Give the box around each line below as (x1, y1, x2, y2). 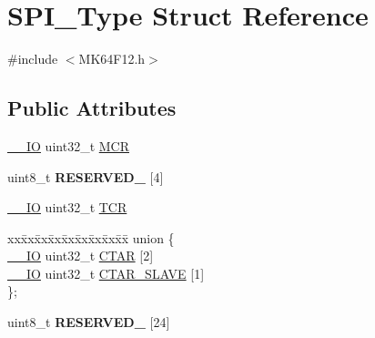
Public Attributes (7, 94, 177, 122)
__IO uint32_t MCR (7, 136, 129, 155)
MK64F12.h (78, 49, 146, 68)
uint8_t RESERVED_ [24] (7, 312, 170, 332)
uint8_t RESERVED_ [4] (7, 167, 164, 186)
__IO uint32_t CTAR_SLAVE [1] (7, 263, 205, 282)
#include (7, 49, 58, 68)
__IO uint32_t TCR (7, 198, 127, 217)
